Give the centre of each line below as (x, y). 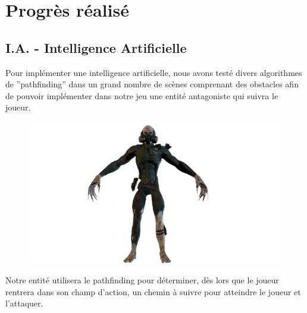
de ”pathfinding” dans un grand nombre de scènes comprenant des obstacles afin (152, 84)
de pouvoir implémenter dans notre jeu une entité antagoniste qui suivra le (142, 95)
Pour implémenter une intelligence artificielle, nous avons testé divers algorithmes (154, 72)
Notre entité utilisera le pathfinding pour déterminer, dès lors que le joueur (142, 280)
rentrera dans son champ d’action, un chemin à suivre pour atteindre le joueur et (153, 291)
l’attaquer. (24, 303)
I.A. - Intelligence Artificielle (96, 47)
